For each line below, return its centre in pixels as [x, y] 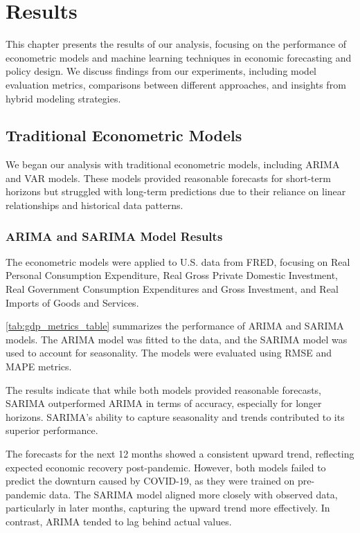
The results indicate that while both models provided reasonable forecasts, [164, 389]
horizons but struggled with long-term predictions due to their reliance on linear [176, 191]
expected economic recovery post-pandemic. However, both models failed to [166, 467]
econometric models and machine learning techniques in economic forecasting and [179, 57]
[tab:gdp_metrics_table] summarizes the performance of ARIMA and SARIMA [175, 326]
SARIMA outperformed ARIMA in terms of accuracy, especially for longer [164, 403]
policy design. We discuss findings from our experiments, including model [161, 71]
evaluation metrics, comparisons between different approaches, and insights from [176, 84]
